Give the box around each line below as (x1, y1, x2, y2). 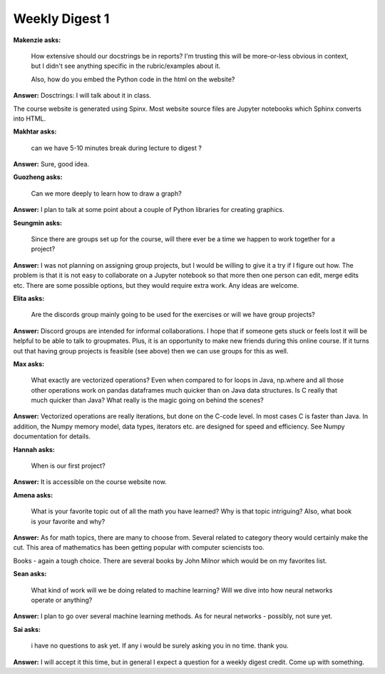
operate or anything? (31, 595, 93, 604)
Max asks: (13, 359, 45, 368)
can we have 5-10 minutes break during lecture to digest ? (31, 144, 202, 152)
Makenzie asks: (13, 36, 61, 44)
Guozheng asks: (13, 173, 63, 181)
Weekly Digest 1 (13, 11, 110, 26)
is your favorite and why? (31, 517, 106, 525)
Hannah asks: (13, 445, 55, 453)
